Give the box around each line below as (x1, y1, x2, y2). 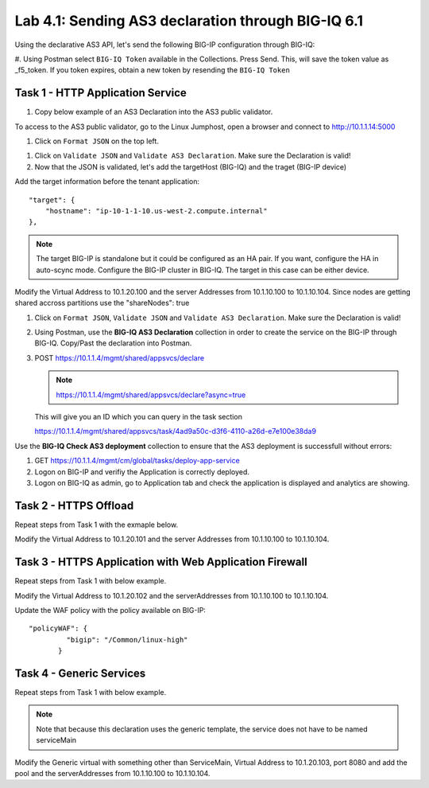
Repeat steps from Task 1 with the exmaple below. (14, 520, 179, 529)
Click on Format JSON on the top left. (34, 136, 159, 146)
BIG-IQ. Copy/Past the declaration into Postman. (34, 338, 192, 348)
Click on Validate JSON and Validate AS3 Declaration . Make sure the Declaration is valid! (34, 151, 351, 161)
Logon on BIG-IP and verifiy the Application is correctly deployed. (34, 466, 250, 477)
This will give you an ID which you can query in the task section (34, 412, 242, 422)
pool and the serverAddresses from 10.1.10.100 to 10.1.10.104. (14, 769, 211, 778)
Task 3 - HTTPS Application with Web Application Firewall (14, 556, 307, 569)
